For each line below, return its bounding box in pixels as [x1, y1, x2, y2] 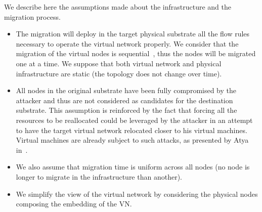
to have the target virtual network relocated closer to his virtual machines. [16, 124, 247, 135]
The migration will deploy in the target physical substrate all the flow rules [16, 28, 250, 39]
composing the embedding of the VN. [16, 198, 132, 209]
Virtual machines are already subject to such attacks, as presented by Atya [16, 135, 249, 145]
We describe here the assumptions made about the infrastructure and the [4, 2, 231, 12]
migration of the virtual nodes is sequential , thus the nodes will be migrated [16, 48, 256, 59]
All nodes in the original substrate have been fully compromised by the [16, 85, 237, 96]
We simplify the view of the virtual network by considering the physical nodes [16, 188, 258, 199]
